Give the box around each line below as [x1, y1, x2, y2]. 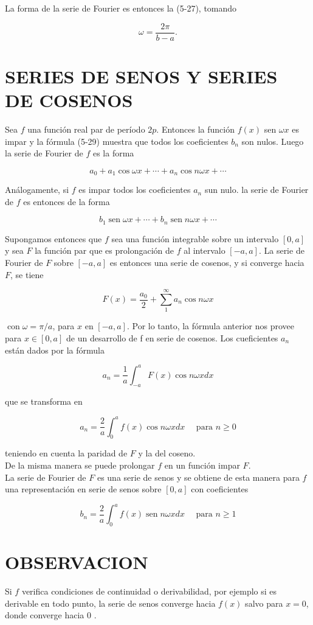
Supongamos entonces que [5, 232, 102, 245]
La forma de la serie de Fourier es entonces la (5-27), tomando [5, 2, 237, 14]
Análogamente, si [5, 183, 69, 196]
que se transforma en [5, 395, 83, 408]
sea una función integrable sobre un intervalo [111, 232, 279, 245]
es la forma [92, 147, 134, 159]
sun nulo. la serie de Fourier [204, 183, 309, 196]
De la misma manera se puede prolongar [5, 458, 155, 471]
